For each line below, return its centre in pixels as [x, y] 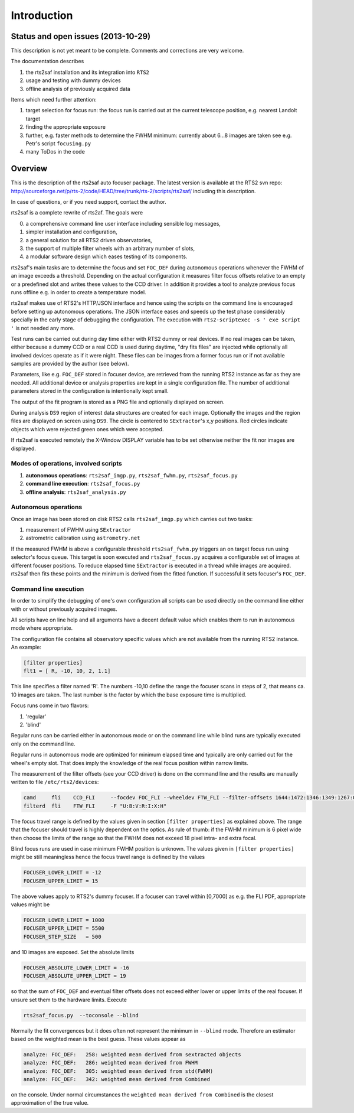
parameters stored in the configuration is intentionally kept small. [90, 391]
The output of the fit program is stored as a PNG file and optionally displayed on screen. [118, 402]
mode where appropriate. [42, 628]
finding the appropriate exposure [66, 127]
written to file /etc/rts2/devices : [55, 782]
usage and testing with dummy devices [73, 80]
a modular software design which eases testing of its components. [106, 256]
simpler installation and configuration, [71, 232]
